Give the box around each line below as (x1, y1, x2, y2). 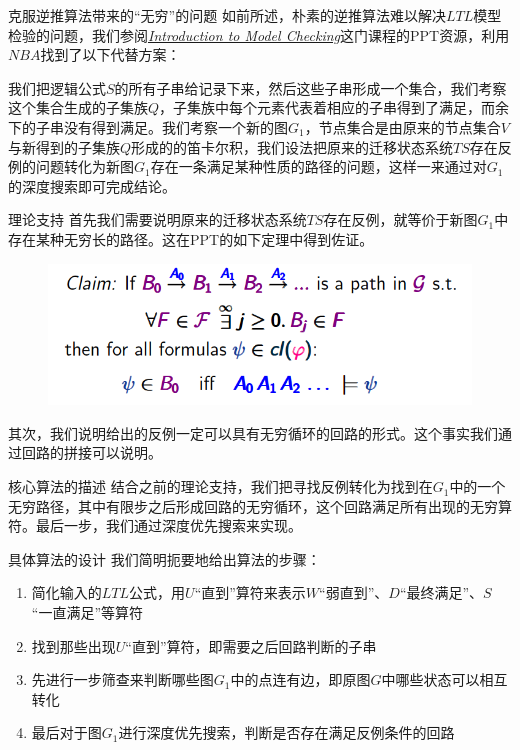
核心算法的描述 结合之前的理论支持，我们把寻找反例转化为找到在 (8, 476, 433, 497)
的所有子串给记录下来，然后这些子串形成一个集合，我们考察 (114, 77, 507, 98)
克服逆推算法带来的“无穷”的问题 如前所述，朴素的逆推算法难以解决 (8, 5, 446, 25)
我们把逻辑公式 (8, 77, 106, 98)
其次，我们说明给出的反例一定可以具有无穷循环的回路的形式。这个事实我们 (8, 422, 498, 443)
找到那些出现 (31, 635, 116, 656)
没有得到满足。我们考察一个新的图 (63, 116, 288, 137)
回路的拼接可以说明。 (21, 442, 162, 463)
